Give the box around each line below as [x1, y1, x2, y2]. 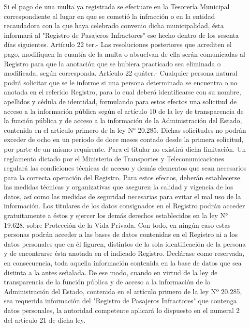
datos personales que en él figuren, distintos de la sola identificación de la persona [4, 238, 246, 249]
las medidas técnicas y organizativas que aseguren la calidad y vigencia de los [4, 182, 233, 192]
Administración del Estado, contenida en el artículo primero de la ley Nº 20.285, [4, 286, 242, 296]
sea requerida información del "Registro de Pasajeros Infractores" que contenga [4, 296, 237, 306]
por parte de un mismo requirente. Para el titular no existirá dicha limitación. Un [4, 143, 246, 154]
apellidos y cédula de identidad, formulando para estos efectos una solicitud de [4, 96, 237, 106]
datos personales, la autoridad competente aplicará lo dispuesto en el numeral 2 [4, 305, 240, 315]
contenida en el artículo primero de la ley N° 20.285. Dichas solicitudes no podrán [4, 125, 246, 135]
